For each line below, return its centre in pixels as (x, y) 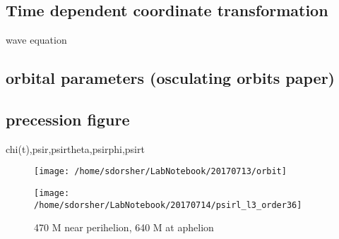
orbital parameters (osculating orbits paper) (171, 78)
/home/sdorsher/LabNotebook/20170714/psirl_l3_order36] (168, 205)
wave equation (36, 40)
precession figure (68, 119)
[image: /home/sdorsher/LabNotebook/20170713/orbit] (160, 172)
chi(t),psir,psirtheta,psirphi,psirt (75, 148)
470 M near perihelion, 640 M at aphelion (124, 227)
